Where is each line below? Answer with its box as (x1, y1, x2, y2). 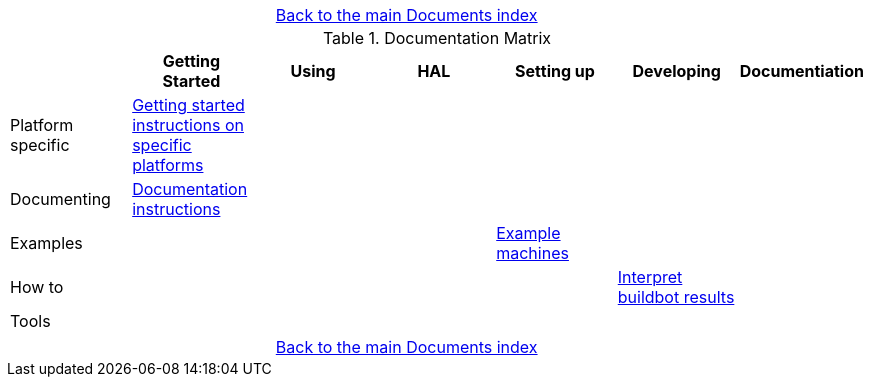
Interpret (617, 267, 683, 287)
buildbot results (617, 287, 735, 307)
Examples (10, 233, 83, 253)
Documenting (10, 189, 111, 209)
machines (496, 243, 569, 263)
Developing (632, 61, 721, 81)
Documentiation (739, 61, 864, 81)
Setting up (515, 61, 595, 81)
